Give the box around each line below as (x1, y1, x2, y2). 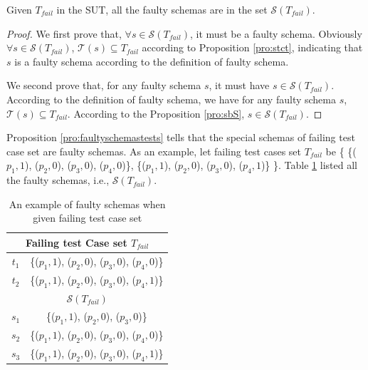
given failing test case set (33, 210, 142, 225)
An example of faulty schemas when (9, 196, 166, 211)
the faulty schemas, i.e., (6, 173, 110, 187)
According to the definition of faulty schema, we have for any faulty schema (6, 91, 336, 106)
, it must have (209, 78, 270, 93)
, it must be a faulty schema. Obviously (190, 26, 362, 41)
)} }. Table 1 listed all (261, 158, 357, 173)
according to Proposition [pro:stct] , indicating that (142, 40, 363, 55)
